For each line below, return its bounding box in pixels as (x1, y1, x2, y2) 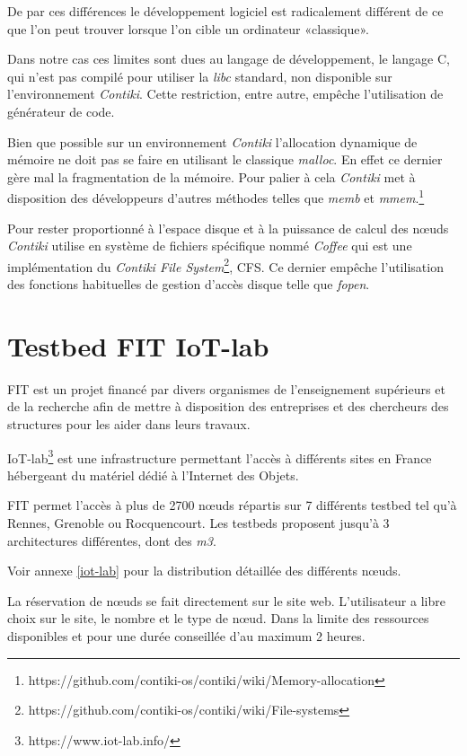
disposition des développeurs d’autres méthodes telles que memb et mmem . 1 (7, 186, 425, 207)
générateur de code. (7, 101, 115, 120)
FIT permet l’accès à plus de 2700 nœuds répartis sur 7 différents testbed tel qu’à (7, 496, 457, 514)
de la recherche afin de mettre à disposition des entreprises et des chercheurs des (7, 397, 449, 416)
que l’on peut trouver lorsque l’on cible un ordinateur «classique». (7, 19, 369, 38)
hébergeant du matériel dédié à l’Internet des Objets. (7, 465, 299, 484)
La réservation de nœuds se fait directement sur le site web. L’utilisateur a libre (7, 591, 445, 610)
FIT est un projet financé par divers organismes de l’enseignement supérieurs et (7, 379, 445, 398)
